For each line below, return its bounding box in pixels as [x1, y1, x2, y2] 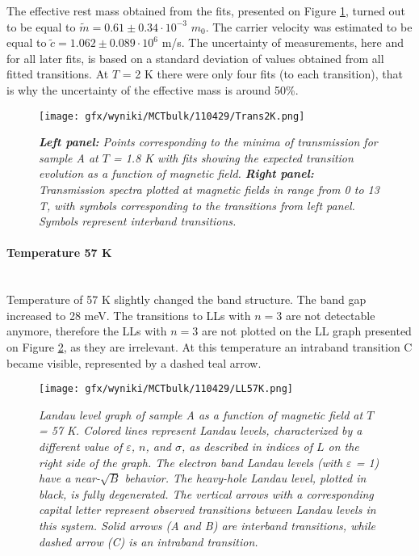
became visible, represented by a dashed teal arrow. [6, 354, 262, 371]
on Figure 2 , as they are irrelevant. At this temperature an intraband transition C [6, 338, 413, 355]
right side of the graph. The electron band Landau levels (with [39, 453, 343, 470]
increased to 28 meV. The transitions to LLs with [6, 306, 251, 323]
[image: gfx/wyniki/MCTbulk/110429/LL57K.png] [39, 383, 293, 395]
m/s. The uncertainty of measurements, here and [161, 34, 404, 51]
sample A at [39, 149, 98, 166]
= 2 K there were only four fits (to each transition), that [122, 65, 403, 82]
